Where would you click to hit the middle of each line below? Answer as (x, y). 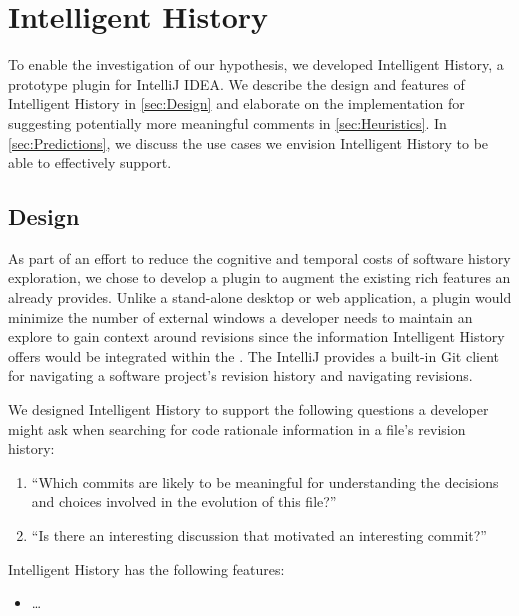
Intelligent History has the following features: (146, 568)
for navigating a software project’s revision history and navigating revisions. (240, 375)
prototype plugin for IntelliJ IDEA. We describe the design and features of (236, 83)
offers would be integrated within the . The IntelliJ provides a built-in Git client (253, 355)
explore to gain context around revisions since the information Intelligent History (256, 336)
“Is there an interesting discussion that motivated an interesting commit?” (259, 535)
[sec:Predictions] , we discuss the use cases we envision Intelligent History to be (248, 142)
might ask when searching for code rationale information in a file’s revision (237, 428)
